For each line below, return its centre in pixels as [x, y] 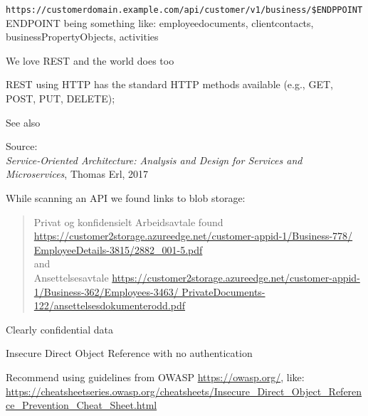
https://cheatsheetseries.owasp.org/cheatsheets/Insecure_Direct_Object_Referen [184, 391]
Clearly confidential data [59, 329]
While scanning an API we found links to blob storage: [126, 198]
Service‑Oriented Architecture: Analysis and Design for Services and [154, 160]
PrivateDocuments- [224, 291]
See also [23, 122]
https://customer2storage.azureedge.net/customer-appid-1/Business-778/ [193, 236]
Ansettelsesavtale [71, 277]
